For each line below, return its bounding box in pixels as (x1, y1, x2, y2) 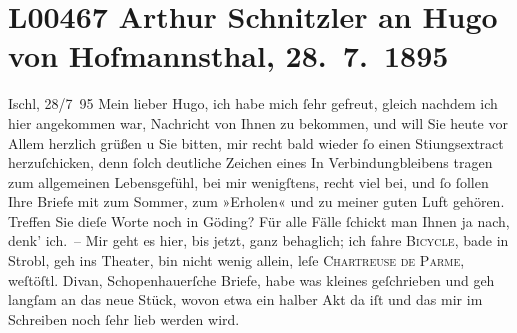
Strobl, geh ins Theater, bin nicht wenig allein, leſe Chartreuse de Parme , (8, 250, 465, 271)
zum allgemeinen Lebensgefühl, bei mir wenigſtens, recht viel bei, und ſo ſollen (8, 171, 489, 192)
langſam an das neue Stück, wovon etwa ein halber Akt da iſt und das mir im (8, 289, 483, 310)
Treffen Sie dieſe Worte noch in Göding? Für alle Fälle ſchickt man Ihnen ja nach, (8, 210, 510, 231)
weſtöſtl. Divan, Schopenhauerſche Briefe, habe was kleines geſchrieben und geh (8, 269, 495, 290)
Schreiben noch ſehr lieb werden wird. (8, 308, 240, 329)
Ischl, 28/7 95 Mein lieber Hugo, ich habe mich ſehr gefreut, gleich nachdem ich (8, 93, 498, 114)
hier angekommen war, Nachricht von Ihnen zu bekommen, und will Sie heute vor (8, 112, 508, 133)
